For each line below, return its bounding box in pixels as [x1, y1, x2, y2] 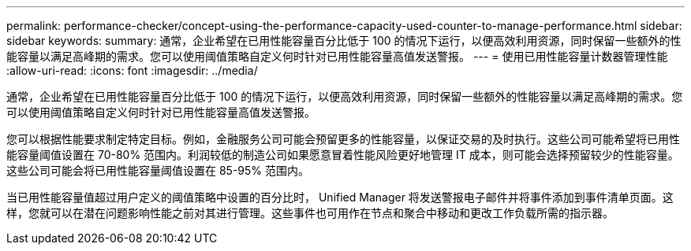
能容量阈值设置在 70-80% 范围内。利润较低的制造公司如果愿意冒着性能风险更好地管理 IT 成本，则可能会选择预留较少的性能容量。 [6, 148, 679, 161]
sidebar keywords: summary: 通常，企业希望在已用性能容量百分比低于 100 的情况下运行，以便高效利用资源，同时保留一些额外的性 [6, 34, 682, 47]
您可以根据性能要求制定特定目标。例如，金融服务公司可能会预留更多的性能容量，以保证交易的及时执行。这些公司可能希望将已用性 [6, 132, 680, 146]
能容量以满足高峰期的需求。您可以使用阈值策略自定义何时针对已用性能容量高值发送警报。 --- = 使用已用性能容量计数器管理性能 [6, 50, 668, 63]
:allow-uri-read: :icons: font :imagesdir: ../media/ [6, 64, 258, 77]
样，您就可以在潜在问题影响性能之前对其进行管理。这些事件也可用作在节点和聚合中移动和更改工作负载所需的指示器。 [6, 206, 614, 220]
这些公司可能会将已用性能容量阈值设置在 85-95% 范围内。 [6, 164, 310, 177]
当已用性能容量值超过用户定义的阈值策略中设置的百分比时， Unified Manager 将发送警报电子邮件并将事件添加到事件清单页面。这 [6, 190, 674, 204]
